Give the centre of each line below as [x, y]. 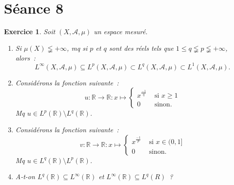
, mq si [77, 48]
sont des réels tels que [141, 48]
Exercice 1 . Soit [30, 31]
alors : [25, 57]
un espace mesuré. [121, 31]
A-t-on [25, 176]
